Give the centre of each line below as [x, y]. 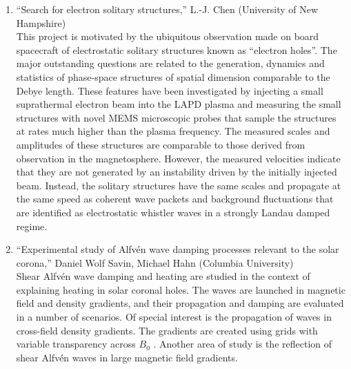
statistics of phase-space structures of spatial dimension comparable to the [173, 76]
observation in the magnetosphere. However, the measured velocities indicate [178, 158]
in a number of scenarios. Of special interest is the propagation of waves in [174, 317]
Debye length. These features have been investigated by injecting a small [170, 90]
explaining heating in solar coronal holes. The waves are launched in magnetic [181, 289]
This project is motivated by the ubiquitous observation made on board [168, 36]
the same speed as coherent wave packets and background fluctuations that [175, 199]
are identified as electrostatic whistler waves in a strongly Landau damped [173, 212]
